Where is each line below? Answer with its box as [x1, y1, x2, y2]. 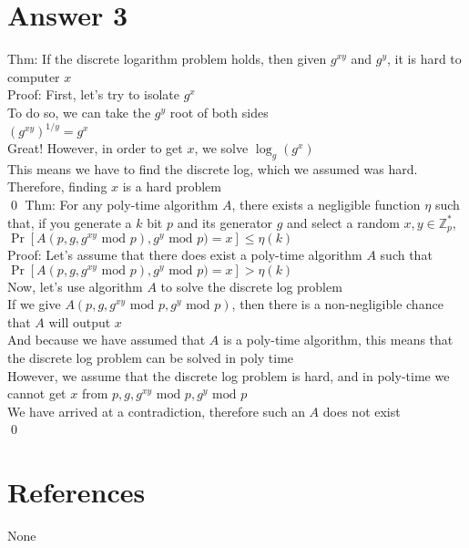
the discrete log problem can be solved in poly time [7, 348, 294, 367]
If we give [7, 295, 61, 314]
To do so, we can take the [7, 102, 151, 121]
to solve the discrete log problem [160, 276, 342, 295]
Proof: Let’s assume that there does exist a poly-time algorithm [7, 245, 362, 264]
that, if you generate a [7, 212, 132, 232]
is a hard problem [122, 177, 222, 196]
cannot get [7, 384, 66, 403]
